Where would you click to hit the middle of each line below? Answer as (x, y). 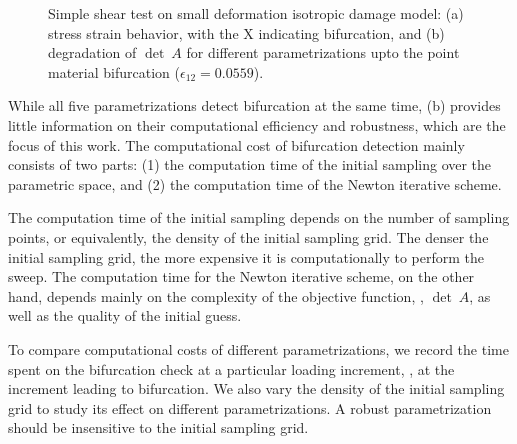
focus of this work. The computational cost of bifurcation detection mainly (236, 144)
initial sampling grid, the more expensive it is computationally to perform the (246, 256)
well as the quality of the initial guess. (125, 315)
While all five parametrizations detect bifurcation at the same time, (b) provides (254, 105)
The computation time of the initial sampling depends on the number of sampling (259, 217)
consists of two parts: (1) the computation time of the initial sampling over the (250, 164)
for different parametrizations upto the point (323, 52)
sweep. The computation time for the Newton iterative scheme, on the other (241, 276)
